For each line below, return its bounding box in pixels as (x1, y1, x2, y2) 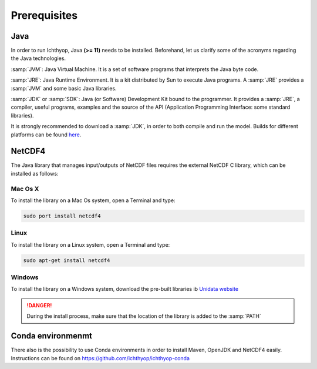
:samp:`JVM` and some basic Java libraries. (11, 85, 117, 92)
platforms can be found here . (11, 131, 82, 138)
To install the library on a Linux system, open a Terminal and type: (11, 241, 170, 248)
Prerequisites (11, 9, 78, 22)
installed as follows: (11, 170, 59, 177)
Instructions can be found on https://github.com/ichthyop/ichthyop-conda (11, 354, 190, 361)
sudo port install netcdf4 (23, 213, 101, 219)
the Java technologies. (11, 55, 66, 62)
